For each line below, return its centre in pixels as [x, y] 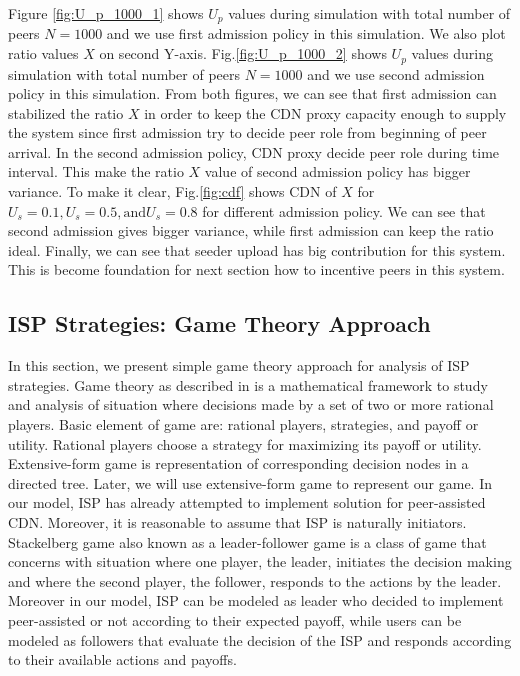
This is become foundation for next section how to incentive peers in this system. [256, 269]
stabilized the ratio [66, 112]
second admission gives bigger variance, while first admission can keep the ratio [251, 230]
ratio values [43, 53]
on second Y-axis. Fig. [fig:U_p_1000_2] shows [243, 53]
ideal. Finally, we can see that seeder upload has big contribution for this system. [257, 249]
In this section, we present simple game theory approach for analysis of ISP [239, 365]
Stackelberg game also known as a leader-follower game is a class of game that [247, 541]
